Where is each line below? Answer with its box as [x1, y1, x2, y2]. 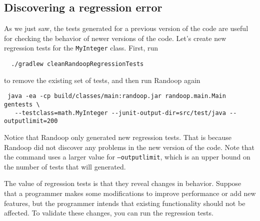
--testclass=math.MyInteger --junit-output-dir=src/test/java [14, 109, 226, 116]
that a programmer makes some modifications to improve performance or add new [4, 187, 256, 198]
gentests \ [4, 100, 40, 108]
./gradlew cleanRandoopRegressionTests [11, 60, 144, 68]
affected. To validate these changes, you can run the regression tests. [4, 207, 213, 218]
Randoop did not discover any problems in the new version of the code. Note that [4, 141, 255, 152]
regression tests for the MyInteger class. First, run [4, 42, 158, 53]
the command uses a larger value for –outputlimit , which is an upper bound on [4, 151, 250, 162]
